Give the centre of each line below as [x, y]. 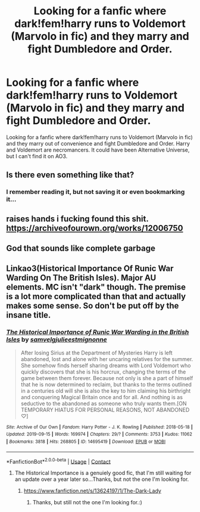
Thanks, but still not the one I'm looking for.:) [87, 502]
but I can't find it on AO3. [37, 156]
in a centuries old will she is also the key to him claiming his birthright [106, 391]
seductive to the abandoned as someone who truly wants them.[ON [104, 403]
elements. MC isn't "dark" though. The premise [96, 287]
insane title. [29, 315]
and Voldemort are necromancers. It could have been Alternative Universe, [98, 150]
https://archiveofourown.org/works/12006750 [95, 228]
